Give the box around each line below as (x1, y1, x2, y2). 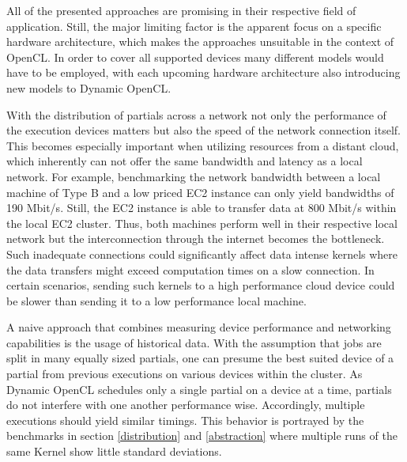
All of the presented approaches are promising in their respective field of (6, 2, 356, 18)
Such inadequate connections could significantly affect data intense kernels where (6, 245, 398, 262)
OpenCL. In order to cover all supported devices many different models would (6, 48, 384, 65)
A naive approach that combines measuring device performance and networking (6, 319, 391, 335)
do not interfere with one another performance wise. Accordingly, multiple (6, 396, 365, 413)
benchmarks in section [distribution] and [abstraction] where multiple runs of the (6, 427, 398, 444)
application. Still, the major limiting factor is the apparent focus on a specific (6, 17, 382, 34)
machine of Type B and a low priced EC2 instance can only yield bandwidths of (6, 184, 394, 200)
